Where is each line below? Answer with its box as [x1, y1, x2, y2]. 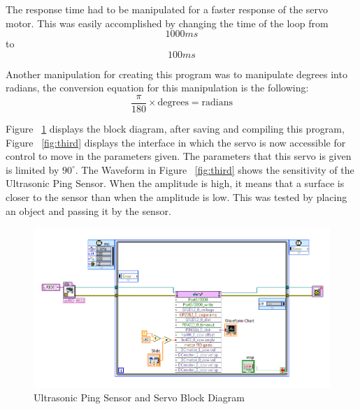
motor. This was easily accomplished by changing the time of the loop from [6, 15, 329, 30]
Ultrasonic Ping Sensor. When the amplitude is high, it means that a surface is [6, 176, 345, 191]
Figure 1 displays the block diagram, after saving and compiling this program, [6, 121, 345, 136]
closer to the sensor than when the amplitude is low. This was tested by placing [6, 190, 347, 204]
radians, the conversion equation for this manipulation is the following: [6, 80, 309, 95]
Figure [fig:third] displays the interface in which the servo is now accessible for [6, 135, 346, 149]
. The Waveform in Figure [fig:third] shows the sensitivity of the [75, 162, 354, 177]
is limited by [6, 162, 59, 177]
